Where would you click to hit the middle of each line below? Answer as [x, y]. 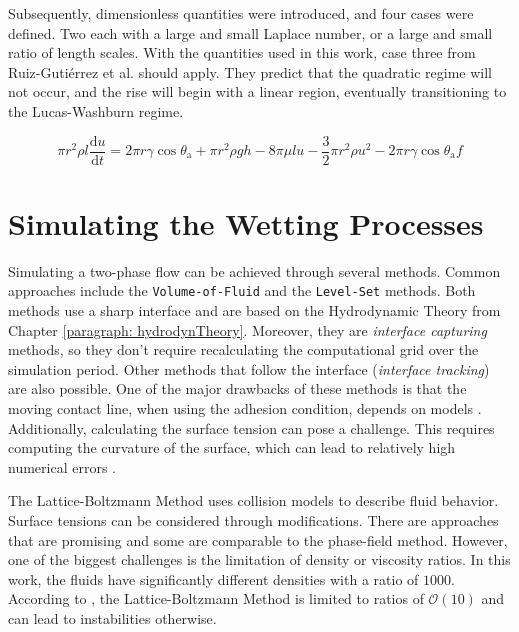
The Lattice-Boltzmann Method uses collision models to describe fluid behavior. [253, 500]
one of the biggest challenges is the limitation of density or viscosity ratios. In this [259, 559]
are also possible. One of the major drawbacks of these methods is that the [237, 388]
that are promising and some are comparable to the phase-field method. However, [258, 539]
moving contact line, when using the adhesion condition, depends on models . [245, 407]
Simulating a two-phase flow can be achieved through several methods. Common [254, 270]
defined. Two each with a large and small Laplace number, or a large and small [250, 32]
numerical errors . [62, 466]
